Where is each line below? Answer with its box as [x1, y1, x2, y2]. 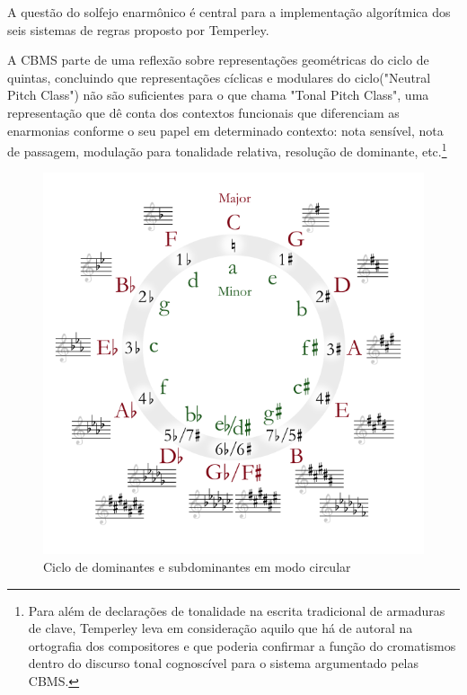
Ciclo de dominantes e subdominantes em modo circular [43, 557, 351, 575]
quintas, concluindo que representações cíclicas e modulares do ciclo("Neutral [7, 67, 431, 86]
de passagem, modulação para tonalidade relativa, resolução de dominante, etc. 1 [7, 139, 447, 160]
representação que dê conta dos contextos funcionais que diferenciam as [7, 102, 400, 121]
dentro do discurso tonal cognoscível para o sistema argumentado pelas [28, 654, 419, 673]
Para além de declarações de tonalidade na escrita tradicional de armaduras [28, 601, 445, 619]
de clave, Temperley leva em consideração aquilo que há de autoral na [28, 619, 413, 637]
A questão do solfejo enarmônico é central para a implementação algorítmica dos [7, 3, 451, 21]
